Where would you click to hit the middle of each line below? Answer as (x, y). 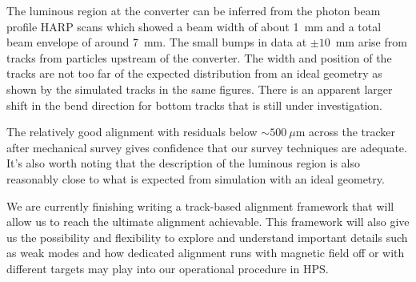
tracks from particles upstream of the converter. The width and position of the (199, 57)
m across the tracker (346, 132)
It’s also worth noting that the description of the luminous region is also (183, 163)
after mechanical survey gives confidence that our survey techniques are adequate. (207, 147)
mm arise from (371, 42)
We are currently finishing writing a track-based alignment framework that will (200, 205)
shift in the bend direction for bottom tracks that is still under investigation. (194, 105)
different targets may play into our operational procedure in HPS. (168, 268)
